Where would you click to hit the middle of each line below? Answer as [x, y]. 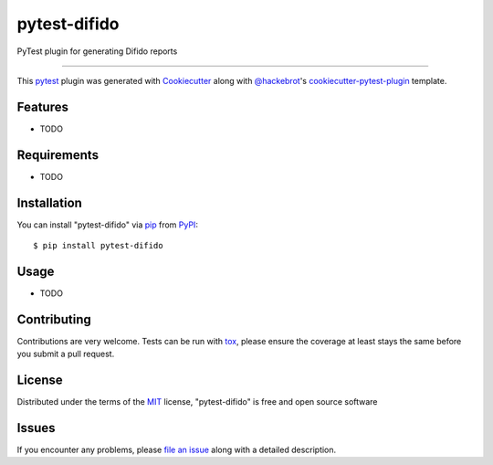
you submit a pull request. [66, 354]
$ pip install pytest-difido [98, 246]
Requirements [58, 155]
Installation [49, 202]
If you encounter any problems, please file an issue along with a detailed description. [177, 450]
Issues [36, 428]
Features [42, 106]
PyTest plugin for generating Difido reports [97, 51]
